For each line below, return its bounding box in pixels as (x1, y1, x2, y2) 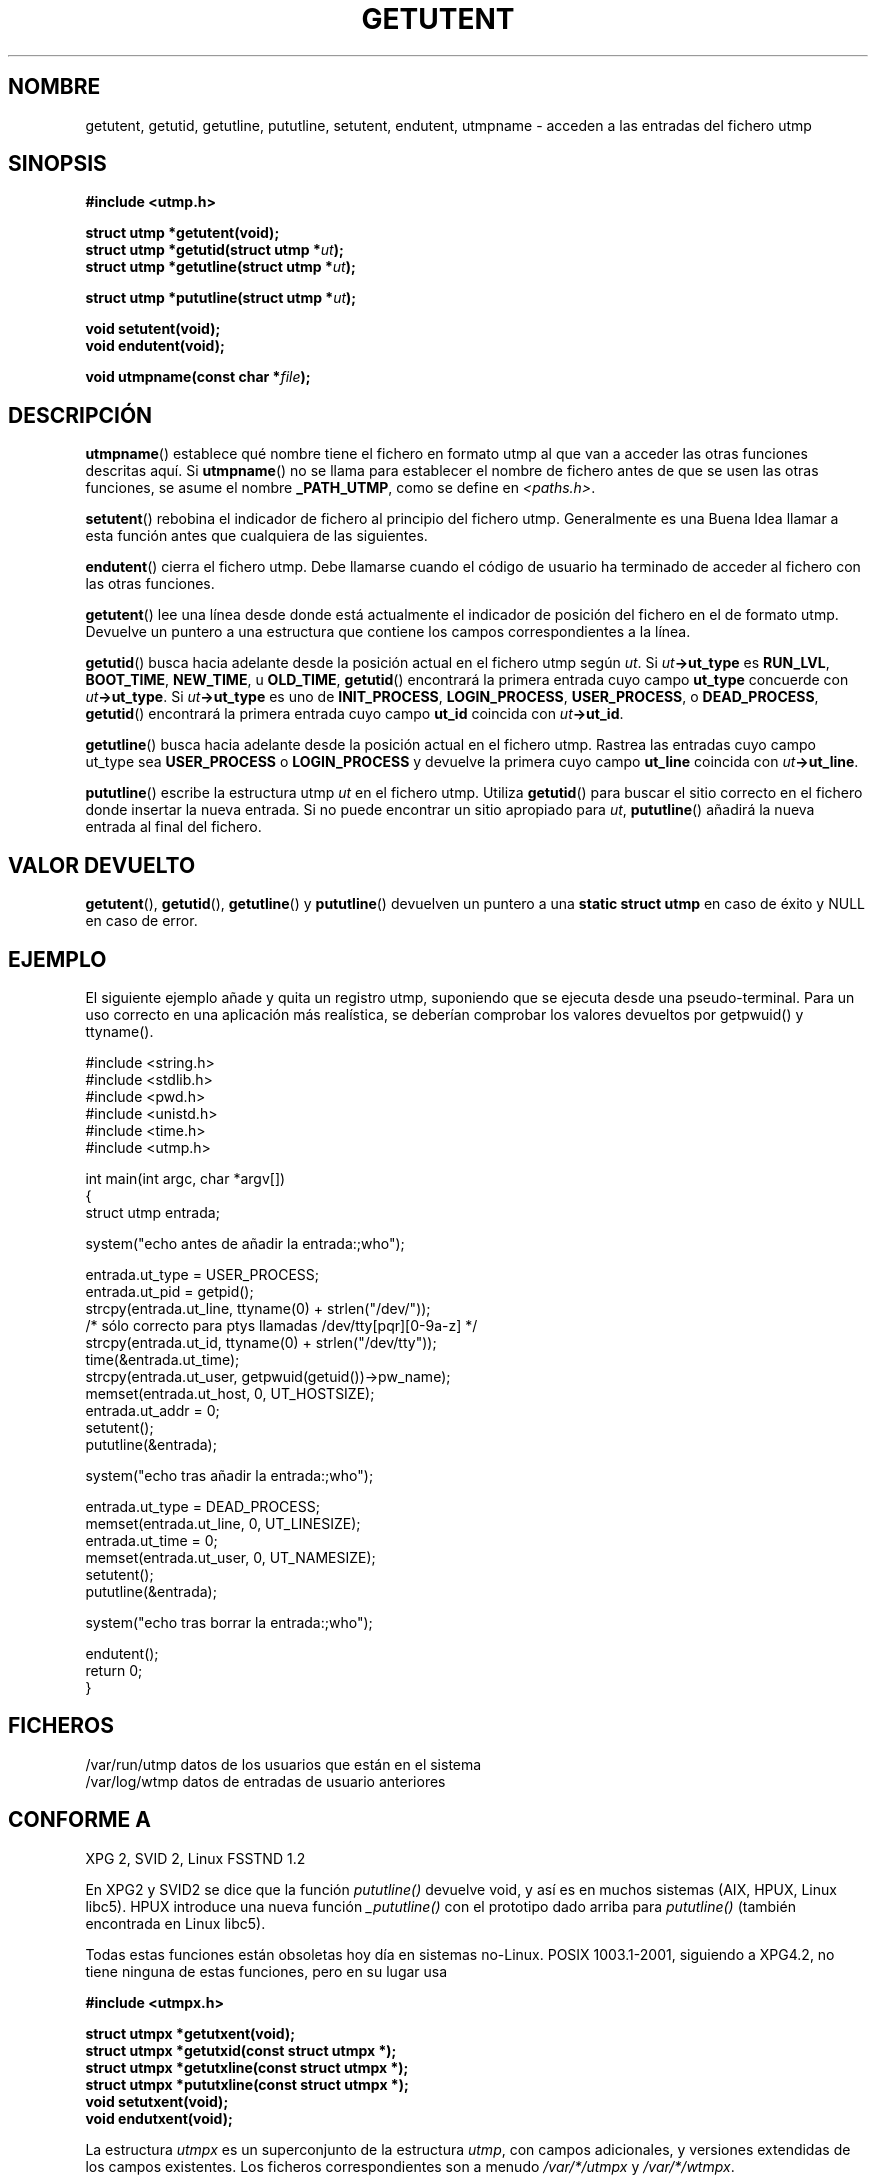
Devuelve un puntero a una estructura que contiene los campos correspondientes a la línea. (85, 623, 691, 641)
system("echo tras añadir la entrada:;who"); (85, 1466, 374, 1484)
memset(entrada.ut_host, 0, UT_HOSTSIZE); (85, 1384, 375, 1402)
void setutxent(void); (85, 2092, 229, 2110)
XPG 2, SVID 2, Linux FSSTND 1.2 (85, 1849, 306, 1867)
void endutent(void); (85, 337, 225, 355)
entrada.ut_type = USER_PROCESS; (85, 1265, 320, 1283)
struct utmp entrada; (85, 1203, 220, 1221)
